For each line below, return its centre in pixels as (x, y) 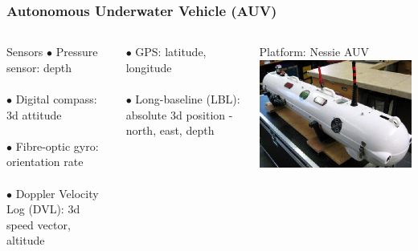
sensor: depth (39, 67)
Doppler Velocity (57, 193)
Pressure (77, 52)
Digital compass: (56, 99)
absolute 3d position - (179, 114)
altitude (26, 240)
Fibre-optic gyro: (57, 146)
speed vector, (39, 224)
